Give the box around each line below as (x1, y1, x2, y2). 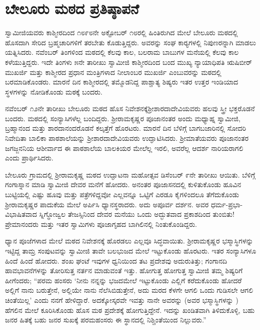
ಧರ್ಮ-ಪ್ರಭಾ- (211, 199, 243, 209)
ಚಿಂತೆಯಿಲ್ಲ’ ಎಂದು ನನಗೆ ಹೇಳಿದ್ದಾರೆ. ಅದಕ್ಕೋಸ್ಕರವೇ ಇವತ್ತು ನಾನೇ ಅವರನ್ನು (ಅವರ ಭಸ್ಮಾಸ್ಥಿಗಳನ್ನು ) (5, 294, 238, 305)
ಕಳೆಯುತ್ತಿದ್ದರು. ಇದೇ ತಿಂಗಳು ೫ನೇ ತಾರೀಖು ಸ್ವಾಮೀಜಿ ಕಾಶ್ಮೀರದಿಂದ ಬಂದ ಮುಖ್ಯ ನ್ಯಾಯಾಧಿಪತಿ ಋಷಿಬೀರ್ (5, 56, 252, 67)
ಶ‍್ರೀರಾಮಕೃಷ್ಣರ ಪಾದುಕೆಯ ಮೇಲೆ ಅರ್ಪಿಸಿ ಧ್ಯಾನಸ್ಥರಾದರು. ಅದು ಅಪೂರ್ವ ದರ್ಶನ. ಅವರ (5, 199, 209, 209)
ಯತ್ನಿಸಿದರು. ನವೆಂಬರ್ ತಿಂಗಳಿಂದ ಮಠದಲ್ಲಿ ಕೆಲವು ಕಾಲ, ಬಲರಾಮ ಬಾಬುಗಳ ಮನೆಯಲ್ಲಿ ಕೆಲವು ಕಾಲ (5, 47, 239, 57)
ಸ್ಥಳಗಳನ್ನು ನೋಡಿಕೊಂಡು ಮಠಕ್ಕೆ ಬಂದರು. (5, 86, 103, 97)
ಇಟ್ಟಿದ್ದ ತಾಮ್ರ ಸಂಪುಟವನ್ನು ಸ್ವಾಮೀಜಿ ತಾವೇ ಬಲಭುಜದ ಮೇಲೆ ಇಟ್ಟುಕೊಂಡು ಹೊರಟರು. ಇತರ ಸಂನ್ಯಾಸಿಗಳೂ (5, 245, 256, 256)
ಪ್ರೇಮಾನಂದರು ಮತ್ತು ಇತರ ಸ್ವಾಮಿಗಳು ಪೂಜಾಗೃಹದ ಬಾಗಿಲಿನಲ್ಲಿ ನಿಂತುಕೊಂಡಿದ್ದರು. (5, 218, 197, 229)
